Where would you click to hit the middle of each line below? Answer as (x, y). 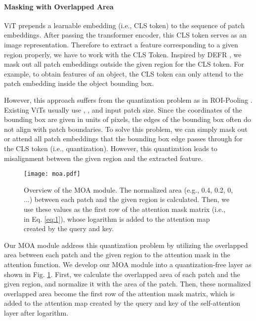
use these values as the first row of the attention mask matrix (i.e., (125, 209)
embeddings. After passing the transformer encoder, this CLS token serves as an (126, 35)
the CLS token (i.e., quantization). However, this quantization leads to (111, 148)
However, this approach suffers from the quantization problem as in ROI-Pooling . (128, 100)
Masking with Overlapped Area (59, 6)
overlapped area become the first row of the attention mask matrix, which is (119, 293)
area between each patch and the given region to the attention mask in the (117, 255)
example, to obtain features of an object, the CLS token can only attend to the (124, 73)
